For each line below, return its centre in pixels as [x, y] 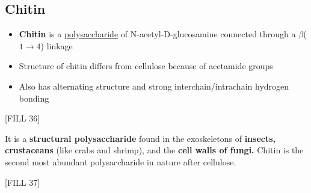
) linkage [57, 45]
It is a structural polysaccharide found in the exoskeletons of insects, [140, 138]
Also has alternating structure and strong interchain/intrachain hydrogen [154, 86]
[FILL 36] [23, 118]
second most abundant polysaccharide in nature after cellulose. [121, 161]
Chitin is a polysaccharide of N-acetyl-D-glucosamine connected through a [157, 34]
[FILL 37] [23, 182]
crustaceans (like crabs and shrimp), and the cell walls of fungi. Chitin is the [154, 150]
